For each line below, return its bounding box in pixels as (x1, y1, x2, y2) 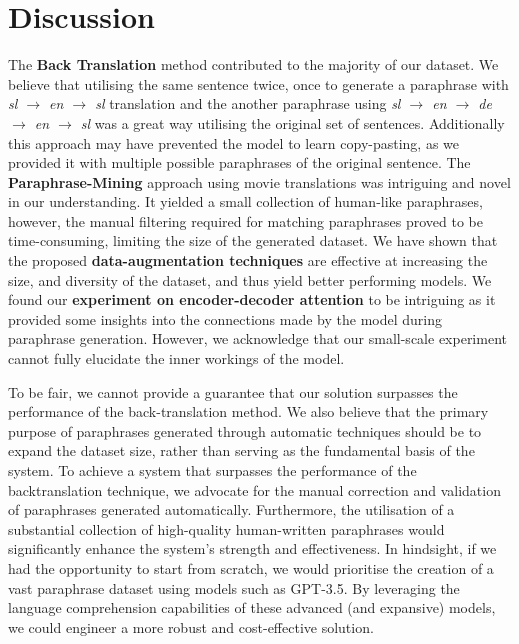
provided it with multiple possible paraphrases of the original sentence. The (8, 152, 471, 173)
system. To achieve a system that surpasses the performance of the (8, 460, 417, 480)
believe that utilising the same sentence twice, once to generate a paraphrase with (8, 73, 509, 94)
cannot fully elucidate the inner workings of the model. (8, 348, 345, 369)
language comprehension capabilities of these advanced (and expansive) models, (8, 597, 496, 618)
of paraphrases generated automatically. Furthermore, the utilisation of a (8, 499, 455, 520)
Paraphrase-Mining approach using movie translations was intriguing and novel (8, 171, 511, 192)
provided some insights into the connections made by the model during (8, 308, 442, 329)
